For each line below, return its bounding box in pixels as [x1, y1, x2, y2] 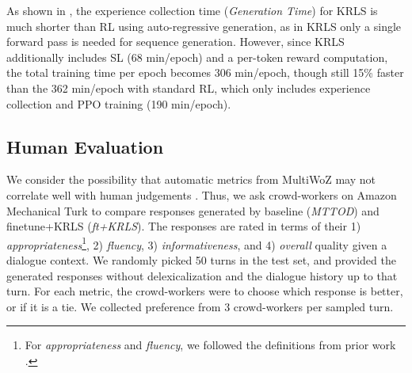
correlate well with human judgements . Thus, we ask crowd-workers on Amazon [6, 186, 397, 203]
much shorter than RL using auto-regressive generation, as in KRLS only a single [6, 17, 402, 34]
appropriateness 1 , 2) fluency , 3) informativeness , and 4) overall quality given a [6, 234, 387, 253]
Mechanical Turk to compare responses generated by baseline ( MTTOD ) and [6, 202, 380, 219]
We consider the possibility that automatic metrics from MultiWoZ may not [6, 171, 376, 188]
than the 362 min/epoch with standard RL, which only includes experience [6, 79, 371, 96]
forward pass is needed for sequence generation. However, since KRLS [6, 33, 345, 50]
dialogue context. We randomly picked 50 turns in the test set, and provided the [6, 251, 396, 268]
